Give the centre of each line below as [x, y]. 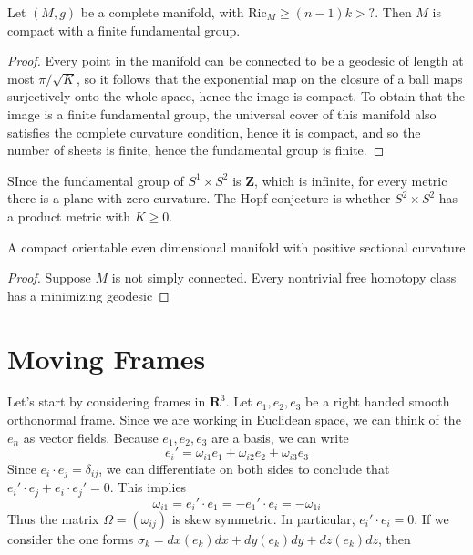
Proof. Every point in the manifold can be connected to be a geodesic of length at [236, 61]
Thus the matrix [53, 519]
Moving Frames [107, 358]
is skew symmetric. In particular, [263, 519]
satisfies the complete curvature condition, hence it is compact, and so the [214, 132]
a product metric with [69, 216]
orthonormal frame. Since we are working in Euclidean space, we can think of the [234, 420]
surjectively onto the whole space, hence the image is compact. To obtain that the [236, 96]
